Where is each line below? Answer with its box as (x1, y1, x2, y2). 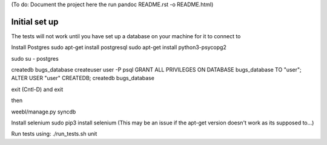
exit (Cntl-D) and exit (11, 86, 64, 93)
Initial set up (11, 16, 59, 27)
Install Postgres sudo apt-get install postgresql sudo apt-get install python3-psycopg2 (11, 44, 226, 51)
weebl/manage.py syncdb (11, 108, 76, 115)
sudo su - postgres (11, 55, 59, 62)
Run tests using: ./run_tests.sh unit (11, 130, 97, 138)
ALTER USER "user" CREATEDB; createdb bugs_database (11, 75, 154, 82)
